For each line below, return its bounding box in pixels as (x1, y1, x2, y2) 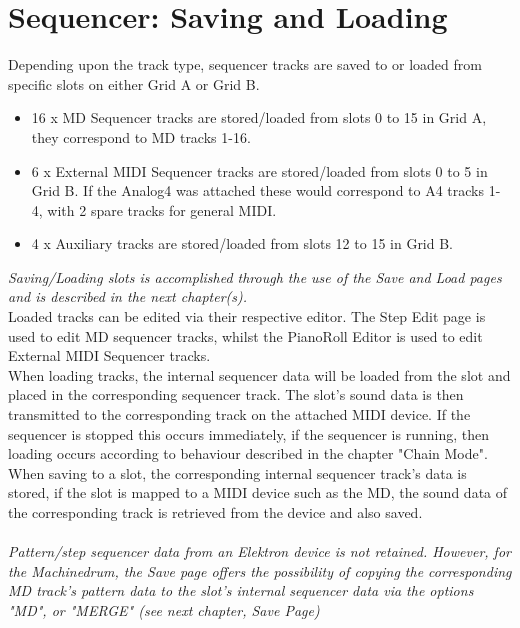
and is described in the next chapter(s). (8, 286, 248, 307)
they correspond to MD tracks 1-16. (31, 126, 251, 147)
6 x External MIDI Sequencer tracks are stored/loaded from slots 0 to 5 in (31, 160, 488, 181)
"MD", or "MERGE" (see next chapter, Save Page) (8, 599, 320, 620)
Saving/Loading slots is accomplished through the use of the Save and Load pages (8, 266, 502, 287)
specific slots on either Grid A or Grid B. (8, 73, 260, 94)
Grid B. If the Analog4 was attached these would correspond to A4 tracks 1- (31, 180, 501, 201)
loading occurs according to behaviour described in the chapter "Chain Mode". (8, 443, 488, 464)
